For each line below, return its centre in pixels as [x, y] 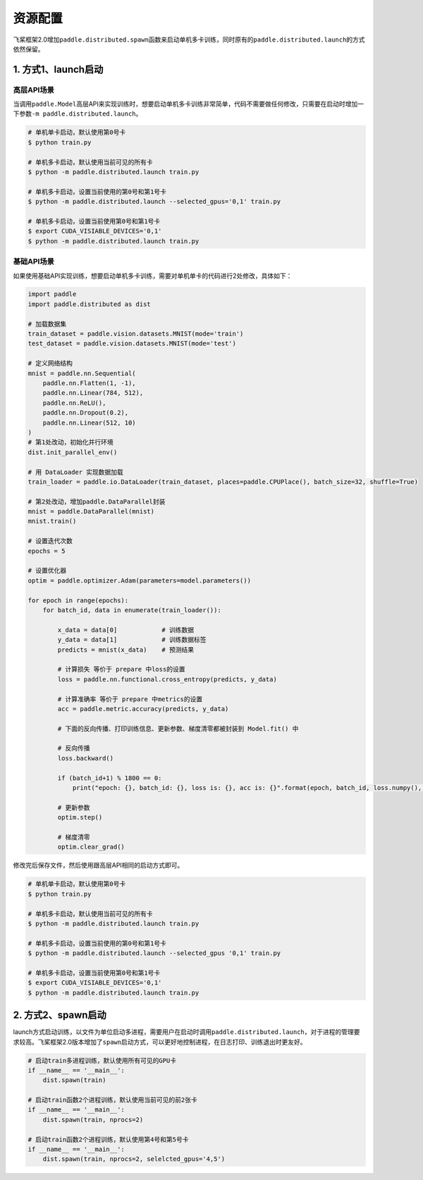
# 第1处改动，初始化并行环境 [70, 442]
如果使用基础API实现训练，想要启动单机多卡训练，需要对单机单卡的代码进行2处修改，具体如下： [153, 276]
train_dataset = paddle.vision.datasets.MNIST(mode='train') [136, 334]
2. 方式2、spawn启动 [60, 1015]
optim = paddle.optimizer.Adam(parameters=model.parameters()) [140, 580]
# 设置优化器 [47, 571]
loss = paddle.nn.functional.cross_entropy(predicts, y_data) [167, 679]
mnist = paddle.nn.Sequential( [82, 373]
